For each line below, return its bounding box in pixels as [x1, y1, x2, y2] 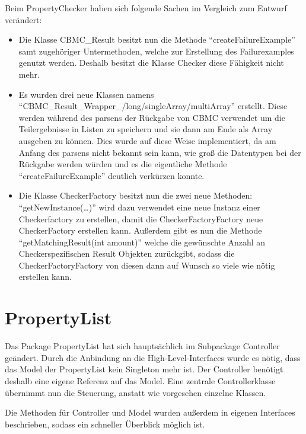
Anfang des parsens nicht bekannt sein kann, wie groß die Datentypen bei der [18, 146, 301, 158]
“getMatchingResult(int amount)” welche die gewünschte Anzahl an [18, 235, 266, 248]
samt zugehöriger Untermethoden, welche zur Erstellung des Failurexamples [18, 44, 294, 57]
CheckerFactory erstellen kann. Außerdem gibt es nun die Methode [18, 224, 262, 237]
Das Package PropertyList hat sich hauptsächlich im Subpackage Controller [5, 340, 280, 352]
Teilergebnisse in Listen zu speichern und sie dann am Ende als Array [18, 123, 273, 135]
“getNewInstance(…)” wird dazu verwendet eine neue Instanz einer [18, 200, 260, 213]
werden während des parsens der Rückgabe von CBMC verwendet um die [18, 111, 285, 123]
